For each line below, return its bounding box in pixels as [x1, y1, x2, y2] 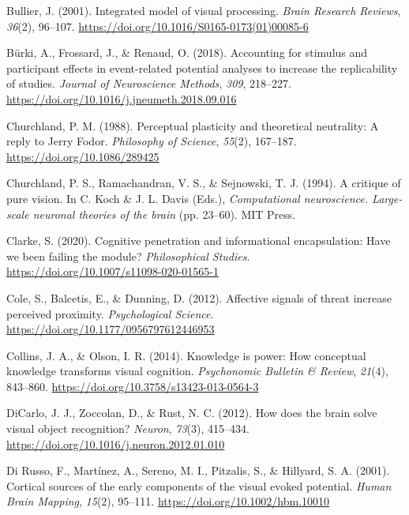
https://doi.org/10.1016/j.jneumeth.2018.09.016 [6, 90, 237, 107]
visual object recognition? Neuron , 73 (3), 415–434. [6, 420, 250, 437]
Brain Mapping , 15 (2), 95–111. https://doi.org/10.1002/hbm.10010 [6, 493, 330, 509]
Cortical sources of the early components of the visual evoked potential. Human [6, 477, 392, 494]
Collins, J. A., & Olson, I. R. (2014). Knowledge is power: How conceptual [6, 347, 366, 363]
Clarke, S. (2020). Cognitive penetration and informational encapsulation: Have [6, 232, 391, 249]
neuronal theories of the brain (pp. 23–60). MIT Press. [32, 205, 296, 222]
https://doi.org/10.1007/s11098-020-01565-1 [6, 263, 219, 280]
